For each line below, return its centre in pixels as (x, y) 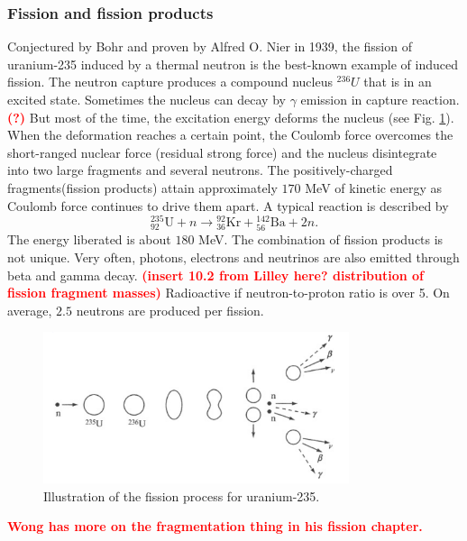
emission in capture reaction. (380, 99)
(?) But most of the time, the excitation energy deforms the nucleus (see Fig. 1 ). (231, 117)
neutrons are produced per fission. (170, 310)
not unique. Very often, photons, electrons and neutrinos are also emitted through (233, 257)
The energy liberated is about (89, 239)
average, (30, 310)
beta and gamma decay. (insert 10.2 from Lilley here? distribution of (216, 275)
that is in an (398, 82)
